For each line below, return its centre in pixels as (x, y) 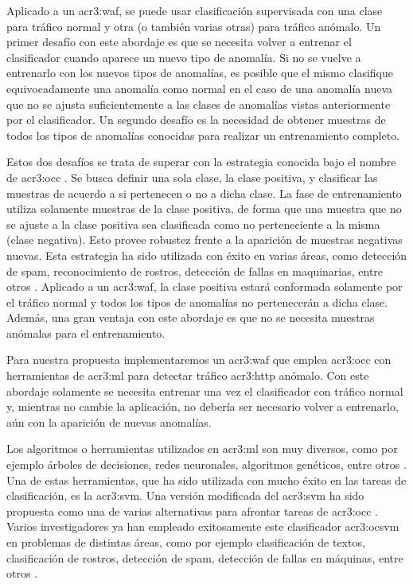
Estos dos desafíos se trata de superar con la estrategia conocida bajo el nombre (201, 162)
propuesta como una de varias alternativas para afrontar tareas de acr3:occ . (192, 511)
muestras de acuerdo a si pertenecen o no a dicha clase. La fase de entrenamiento (204, 193)
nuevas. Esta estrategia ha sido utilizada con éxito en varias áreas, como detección (207, 255)
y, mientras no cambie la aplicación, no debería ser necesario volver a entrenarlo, (203, 406)
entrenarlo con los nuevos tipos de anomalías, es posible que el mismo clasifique (200, 73)
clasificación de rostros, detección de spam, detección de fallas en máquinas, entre (205, 557)
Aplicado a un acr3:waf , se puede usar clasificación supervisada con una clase (195, 10)
